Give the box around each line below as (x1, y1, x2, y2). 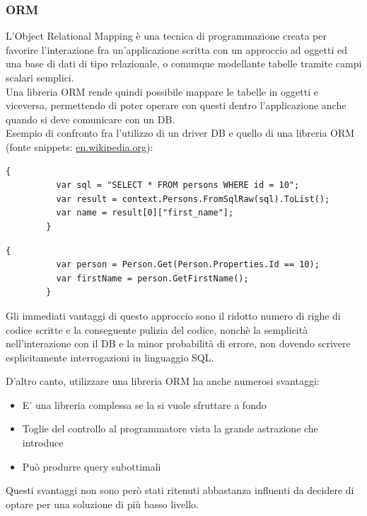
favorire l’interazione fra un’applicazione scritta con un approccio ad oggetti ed (6, 42, 347, 57)
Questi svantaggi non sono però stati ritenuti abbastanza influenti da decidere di (6, 483, 354, 498)
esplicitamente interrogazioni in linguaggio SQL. (6, 349, 214, 364)
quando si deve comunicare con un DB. (6, 111, 175, 126)
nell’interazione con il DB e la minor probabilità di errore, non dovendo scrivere (6, 336, 351, 351)
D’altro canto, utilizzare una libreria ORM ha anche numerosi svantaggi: (6, 374, 320, 388)
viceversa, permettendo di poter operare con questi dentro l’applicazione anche (6, 98, 346, 113)
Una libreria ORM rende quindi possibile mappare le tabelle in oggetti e (6, 84, 318, 99)
